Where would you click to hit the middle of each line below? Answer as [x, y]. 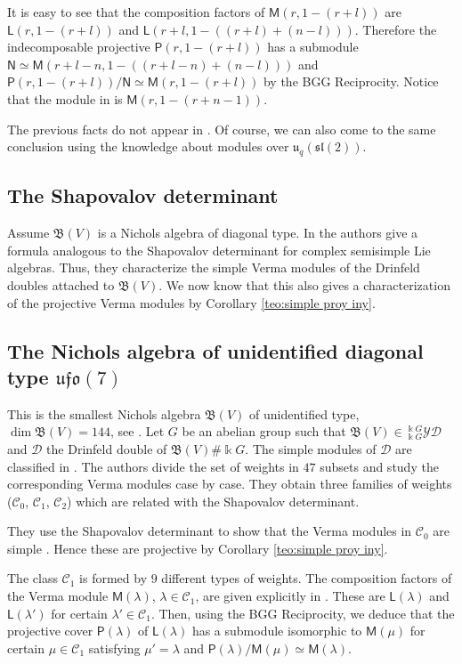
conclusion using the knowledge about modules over [148, 146]
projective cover [50, 631]
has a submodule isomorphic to [277, 631]
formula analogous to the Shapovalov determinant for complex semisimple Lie [219, 250]
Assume [28, 233]
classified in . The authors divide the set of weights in [153, 466]
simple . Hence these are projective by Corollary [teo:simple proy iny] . [198, 548]
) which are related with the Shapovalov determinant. [213, 501]
